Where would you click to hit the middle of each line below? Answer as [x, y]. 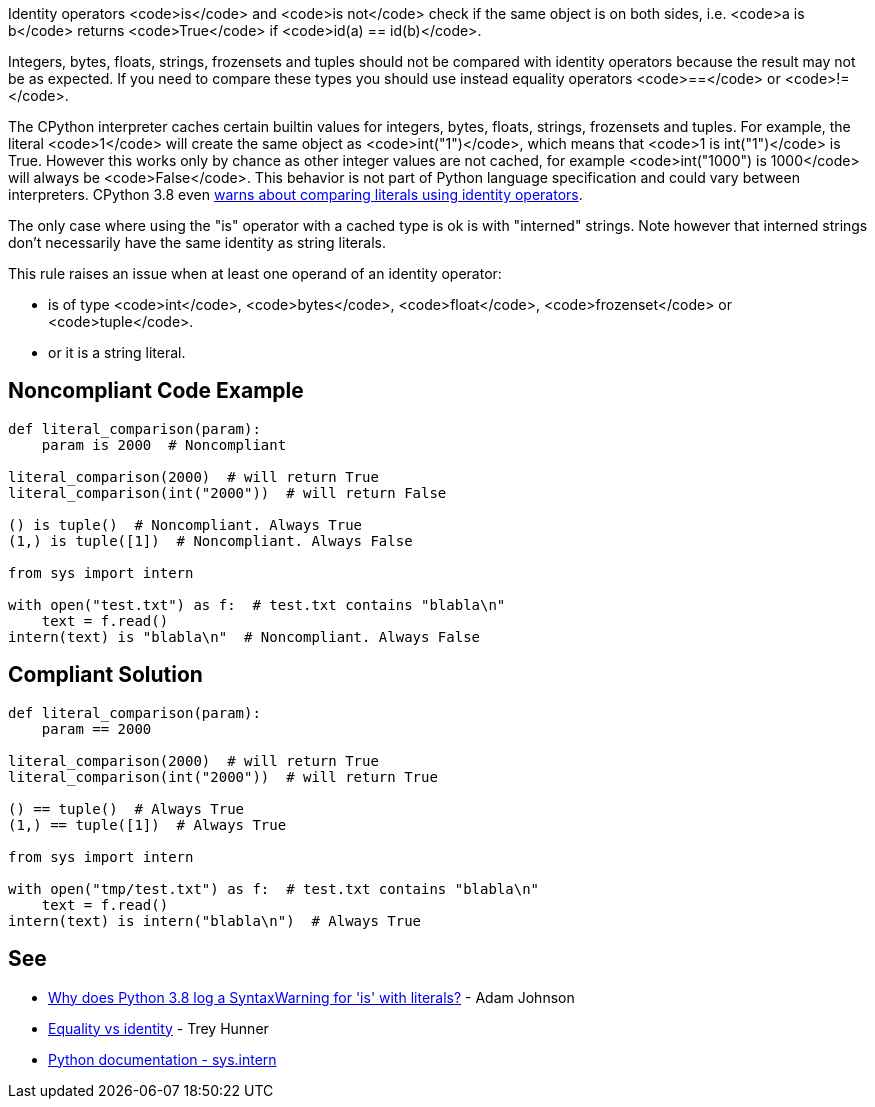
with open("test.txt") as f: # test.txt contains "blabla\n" [257, 604]
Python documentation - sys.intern [162, 1059]
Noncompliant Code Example [156, 391]
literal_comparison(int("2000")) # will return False [227, 492]
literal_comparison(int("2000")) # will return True [223, 776]
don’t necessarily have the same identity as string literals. [197, 242]
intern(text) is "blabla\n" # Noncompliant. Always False [244, 636]
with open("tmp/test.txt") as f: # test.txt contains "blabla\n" [274, 888]
